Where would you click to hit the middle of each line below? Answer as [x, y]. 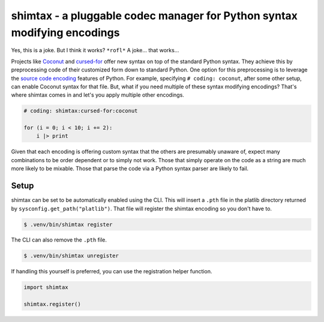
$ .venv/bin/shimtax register [68, 224]
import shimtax [46, 287]
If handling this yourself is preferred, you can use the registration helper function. [112, 272]
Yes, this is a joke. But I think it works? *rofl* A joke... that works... [95, 50]
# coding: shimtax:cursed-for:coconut [81, 111]
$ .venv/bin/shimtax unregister [71, 256]
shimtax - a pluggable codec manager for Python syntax [154, 16]
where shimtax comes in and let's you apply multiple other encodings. [97, 95]
